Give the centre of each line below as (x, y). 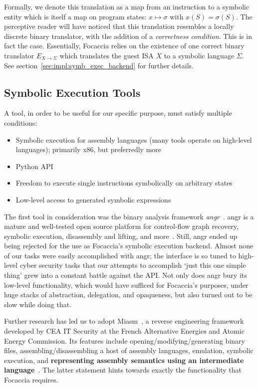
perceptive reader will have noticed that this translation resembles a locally (119, 26)
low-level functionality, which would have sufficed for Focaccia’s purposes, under (126, 285)
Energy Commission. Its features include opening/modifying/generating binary (125, 340)
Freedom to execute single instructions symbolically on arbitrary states (124, 183)
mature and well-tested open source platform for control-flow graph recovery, (121, 226)
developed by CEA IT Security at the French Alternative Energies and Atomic (124, 331)
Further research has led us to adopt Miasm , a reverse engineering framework (124, 321)
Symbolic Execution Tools (72, 92)
